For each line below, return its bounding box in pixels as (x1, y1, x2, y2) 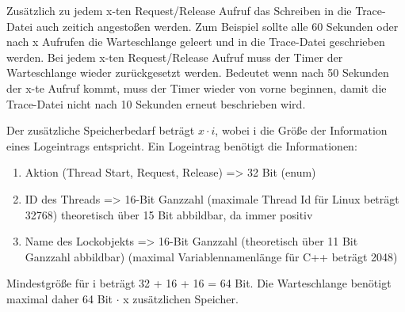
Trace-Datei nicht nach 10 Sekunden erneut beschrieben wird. (6, 95, 306, 112)
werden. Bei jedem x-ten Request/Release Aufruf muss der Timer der (6, 48, 343, 65)
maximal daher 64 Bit (6, 290, 113, 306)
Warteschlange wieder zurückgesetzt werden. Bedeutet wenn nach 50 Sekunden (6, 64, 389, 81)
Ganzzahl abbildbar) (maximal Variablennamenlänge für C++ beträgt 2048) (25, 248, 398, 264)
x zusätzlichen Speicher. (123, 290, 239, 306)
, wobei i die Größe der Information (215, 122, 388, 139)
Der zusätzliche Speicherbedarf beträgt (6, 122, 195, 139)
